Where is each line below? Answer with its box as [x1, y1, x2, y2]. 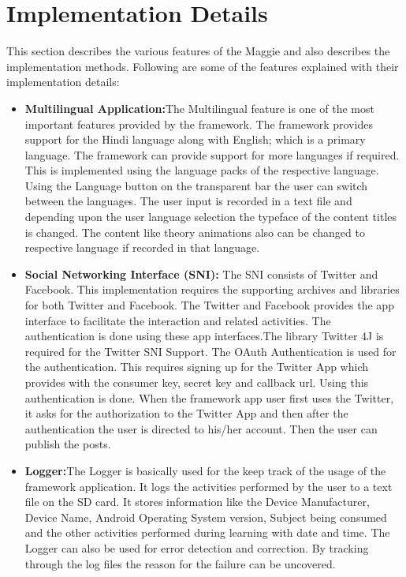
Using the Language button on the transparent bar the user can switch [24, 177, 368, 193]
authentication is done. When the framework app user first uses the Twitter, [24, 389, 394, 406]
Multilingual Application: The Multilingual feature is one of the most [24, 99, 374, 116]
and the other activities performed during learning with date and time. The [24, 524, 390, 541]
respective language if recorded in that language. [24, 239, 260, 256]
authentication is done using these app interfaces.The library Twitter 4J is [24, 328, 384, 344]
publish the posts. [24, 436, 111, 452]
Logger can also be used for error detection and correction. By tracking [24, 539, 369, 556]
